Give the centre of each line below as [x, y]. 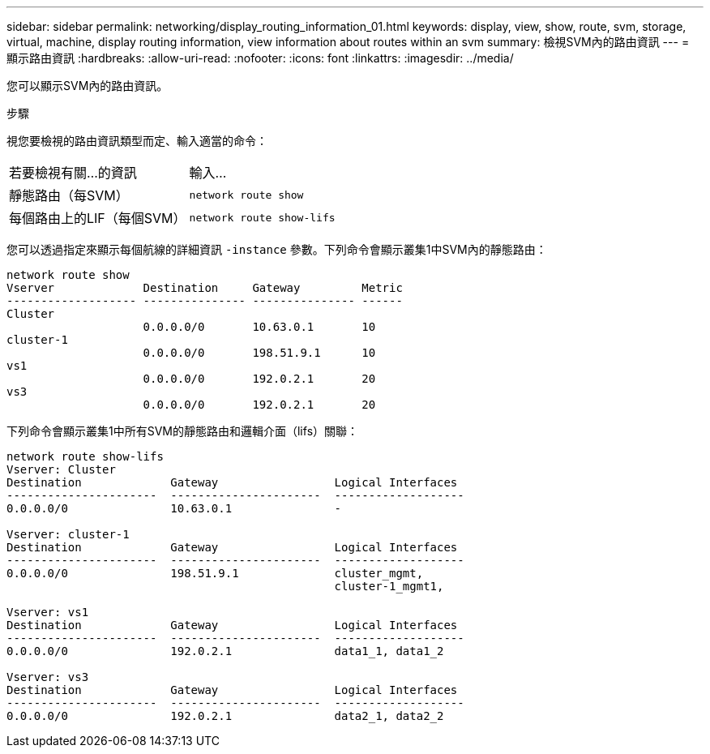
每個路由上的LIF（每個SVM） [98, 218]
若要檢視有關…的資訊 [73, 173]
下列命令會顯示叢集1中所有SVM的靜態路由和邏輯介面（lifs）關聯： [183, 431]
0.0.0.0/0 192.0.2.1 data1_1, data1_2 [225, 651]
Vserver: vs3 [48, 677]
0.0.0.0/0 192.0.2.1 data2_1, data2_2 [225, 716]
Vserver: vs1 [48, 612]
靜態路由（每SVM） [69, 195]
